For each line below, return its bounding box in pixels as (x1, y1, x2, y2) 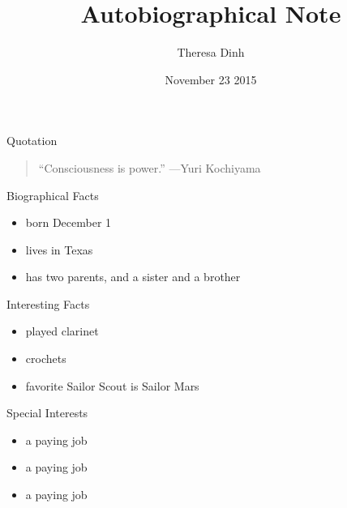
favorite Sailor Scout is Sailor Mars (25, 377, 199, 394)
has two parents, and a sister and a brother (25, 268, 241, 285)
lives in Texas (25, 241, 93, 258)
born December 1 (25, 214, 112, 231)
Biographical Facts (6, 186, 99, 203)
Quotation (6, 132, 58, 149)
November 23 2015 (165, 70, 257, 88)
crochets (25, 350, 66, 367)
